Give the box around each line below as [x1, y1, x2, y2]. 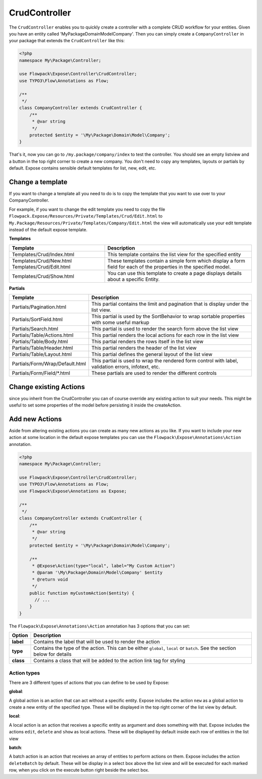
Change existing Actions [9, 383, 85, 391]
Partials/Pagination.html [12, 304, 66, 310]
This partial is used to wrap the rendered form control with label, [91, 357, 239, 364]
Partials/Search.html [12, 325, 58, 332]
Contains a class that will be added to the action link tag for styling [33, 657, 185, 664]
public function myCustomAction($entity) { [29, 590, 134, 596]
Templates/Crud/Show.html [12, 272, 75, 279]
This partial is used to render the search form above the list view [91, 325, 239, 332]
